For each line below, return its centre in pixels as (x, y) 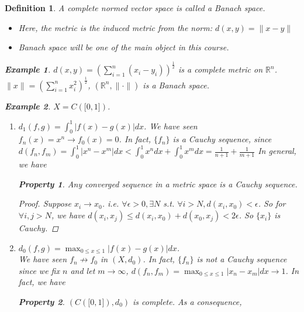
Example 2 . (28, 106)
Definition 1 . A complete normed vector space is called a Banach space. (135, 8)
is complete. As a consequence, (187, 302)
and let (83, 270)
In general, (277, 151)
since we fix (39, 270)
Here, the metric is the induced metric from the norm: (115, 27)
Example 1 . (28, 69)
